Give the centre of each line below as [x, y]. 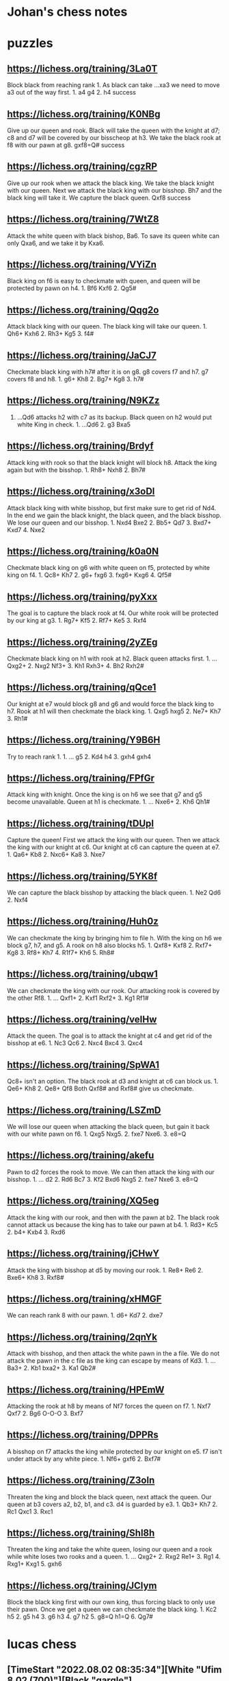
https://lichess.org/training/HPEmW [86, 1390]
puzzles [30, 44]
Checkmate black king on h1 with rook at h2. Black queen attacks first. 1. [109, 658]
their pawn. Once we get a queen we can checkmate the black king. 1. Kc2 [112, 1610]
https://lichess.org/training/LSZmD [84, 1110]
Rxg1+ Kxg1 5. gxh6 [35, 1564]
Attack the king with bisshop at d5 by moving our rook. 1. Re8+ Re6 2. [105, 1270]
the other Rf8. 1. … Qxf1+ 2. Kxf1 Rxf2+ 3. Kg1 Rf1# [78, 998]
